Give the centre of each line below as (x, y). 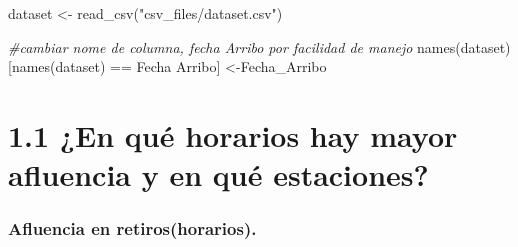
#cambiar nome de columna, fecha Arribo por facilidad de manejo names (232, 46)
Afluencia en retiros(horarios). (132, 228)
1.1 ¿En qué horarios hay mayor (233, 134)
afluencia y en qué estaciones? (218, 174)
